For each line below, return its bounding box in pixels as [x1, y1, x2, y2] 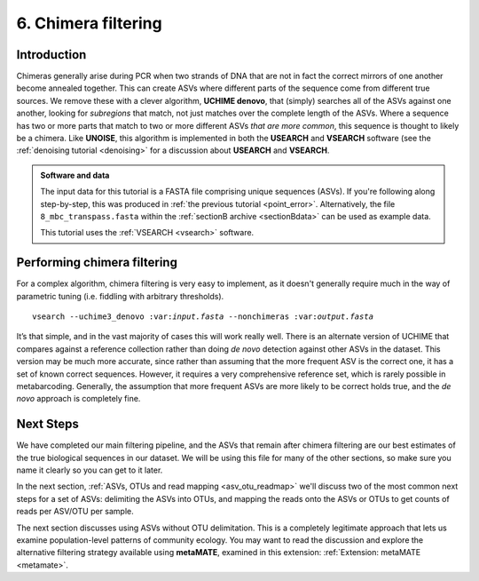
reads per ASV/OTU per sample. [16, 506, 134, 517]
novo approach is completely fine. [16, 394, 141, 404]
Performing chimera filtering [16, 255, 177, 270]
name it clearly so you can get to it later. [16, 465, 163, 475]
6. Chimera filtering [16, 13, 163, 33]
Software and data [40, 170, 110, 180]
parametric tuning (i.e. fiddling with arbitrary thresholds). [16, 290, 224, 301]
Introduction [16, 47, 87, 62]
